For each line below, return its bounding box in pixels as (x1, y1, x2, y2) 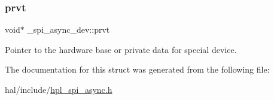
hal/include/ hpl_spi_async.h (5, 83, 112, 95)
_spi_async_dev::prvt (27, 23, 110, 36)
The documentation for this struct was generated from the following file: (5, 63, 270, 76)
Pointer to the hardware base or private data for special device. (5, 43, 237, 55)
